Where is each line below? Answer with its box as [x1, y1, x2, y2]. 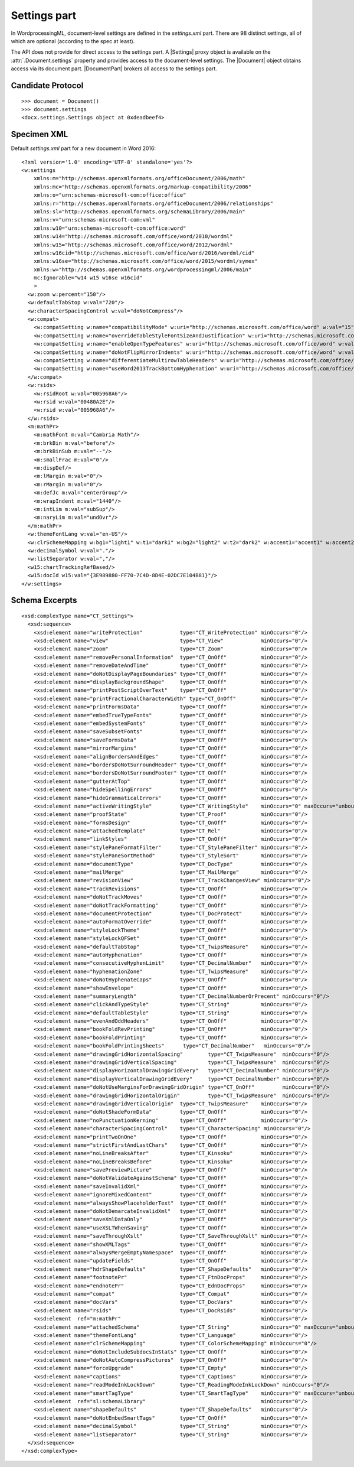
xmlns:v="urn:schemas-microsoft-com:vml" [33, 216, 156, 223]
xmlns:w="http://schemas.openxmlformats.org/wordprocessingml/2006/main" [33, 266, 252, 273]
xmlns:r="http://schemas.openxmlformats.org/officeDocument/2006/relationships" [33, 200, 274, 207]
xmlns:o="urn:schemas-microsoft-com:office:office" [33, 192, 186, 199]
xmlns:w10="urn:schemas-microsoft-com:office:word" [33, 225, 186, 232]
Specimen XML [11, 129, 68, 139]
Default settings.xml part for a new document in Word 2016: [11, 145, 156, 152]
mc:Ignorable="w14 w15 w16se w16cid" [33, 275, 143, 281]
